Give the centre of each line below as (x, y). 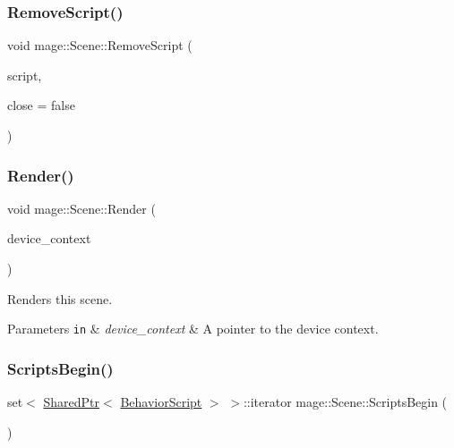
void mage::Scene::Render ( (81, 208)
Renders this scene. (60, 298)
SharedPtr (72, 402)
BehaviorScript (161, 402)
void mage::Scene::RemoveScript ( (100, 45)
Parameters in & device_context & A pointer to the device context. (193, 329)
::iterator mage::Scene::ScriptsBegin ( (345, 402)
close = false (41, 105)
